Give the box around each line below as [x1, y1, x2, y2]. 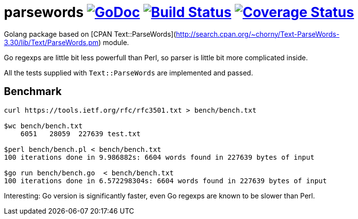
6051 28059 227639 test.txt [20, 129, 141, 138]
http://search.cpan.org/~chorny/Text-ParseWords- [176, 29, 340, 38]
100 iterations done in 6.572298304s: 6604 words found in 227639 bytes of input [4, 176, 327, 185]
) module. [98, 38, 129, 47]
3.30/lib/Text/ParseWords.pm [4, 38, 99, 47]
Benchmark [4, 85, 62, 98]
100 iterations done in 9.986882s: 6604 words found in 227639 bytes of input [4, 153, 315, 161]
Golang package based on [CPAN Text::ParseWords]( [4, 29, 176, 38]
